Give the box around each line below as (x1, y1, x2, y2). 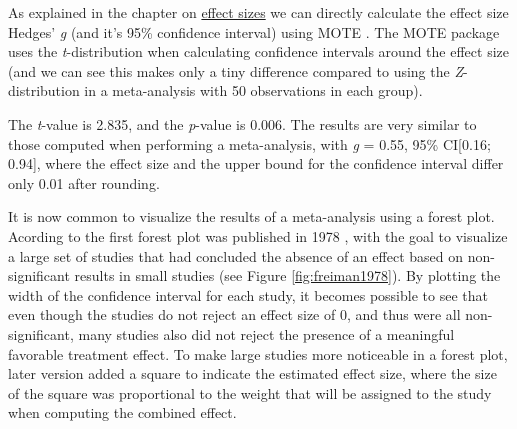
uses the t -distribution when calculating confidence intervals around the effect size (8, 41, 509, 62)
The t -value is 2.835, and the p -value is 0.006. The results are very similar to (8, 113, 477, 134)
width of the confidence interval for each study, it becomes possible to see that (8, 284, 488, 305)
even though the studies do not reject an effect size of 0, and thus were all (8, 304, 461, 325)
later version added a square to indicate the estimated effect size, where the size (8, 363, 497, 384)
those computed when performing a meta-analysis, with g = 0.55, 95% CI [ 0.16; (8, 133, 491, 154)
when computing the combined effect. (8, 402, 237, 423)
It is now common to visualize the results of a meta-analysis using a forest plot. (8, 206, 495, 227)
